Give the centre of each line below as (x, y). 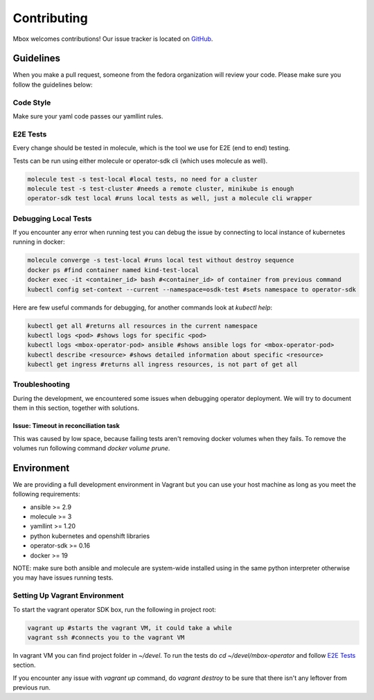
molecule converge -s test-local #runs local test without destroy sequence (161, 260)
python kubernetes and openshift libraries (90, 536)
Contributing (50, 18)
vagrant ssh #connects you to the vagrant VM (106, 637)
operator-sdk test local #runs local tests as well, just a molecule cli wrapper (170, 198)
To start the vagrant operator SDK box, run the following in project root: (114, 609)
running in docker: (39, 242)
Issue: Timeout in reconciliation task (66, 426)
